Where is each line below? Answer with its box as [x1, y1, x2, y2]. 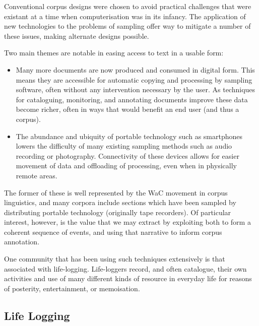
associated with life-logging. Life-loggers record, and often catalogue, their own [4, 263, 247, 274]
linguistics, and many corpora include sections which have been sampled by [4, 197, 236, 208]
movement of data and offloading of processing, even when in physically [16, 160, 237, 171]
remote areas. [16, 170, 57, 180]
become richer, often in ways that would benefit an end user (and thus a [16, 104, 239, 114]
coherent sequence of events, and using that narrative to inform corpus [4, 226, 222, 237]
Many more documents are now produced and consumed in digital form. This [16, 64, 255, 75]
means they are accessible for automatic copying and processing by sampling [16, 74, 252, 85]
